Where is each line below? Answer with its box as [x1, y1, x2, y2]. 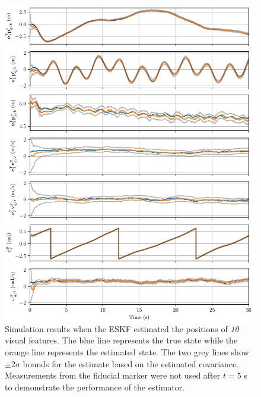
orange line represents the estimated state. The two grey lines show [5, 345, 249, 358]
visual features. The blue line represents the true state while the [5, 334, 238, 346]
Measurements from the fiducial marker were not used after [5, 369, 221, 382]
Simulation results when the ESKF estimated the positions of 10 [5, 322, 239, 335]
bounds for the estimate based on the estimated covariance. [23, 357, 239, 370]
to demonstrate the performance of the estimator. [5, 380, 185, 393]
